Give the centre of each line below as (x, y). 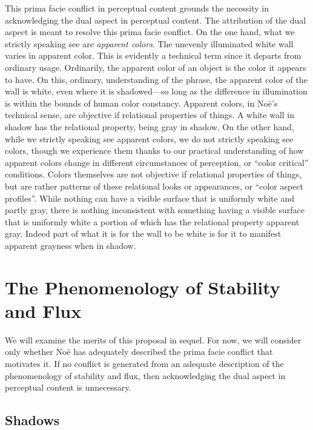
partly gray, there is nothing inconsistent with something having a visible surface (155, 210)
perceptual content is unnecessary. (68, 387)
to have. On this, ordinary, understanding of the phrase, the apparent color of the (156, 79)
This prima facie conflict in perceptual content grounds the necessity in (137, 8)
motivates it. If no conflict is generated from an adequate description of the (144, 363)
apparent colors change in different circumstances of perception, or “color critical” (157, 162)
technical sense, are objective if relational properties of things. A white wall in (150, 115)
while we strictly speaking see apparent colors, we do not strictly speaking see (149, 138)
